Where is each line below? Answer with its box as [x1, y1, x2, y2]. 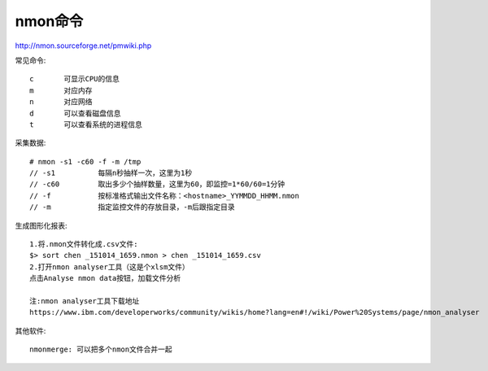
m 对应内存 [29, 85, 93, 95]
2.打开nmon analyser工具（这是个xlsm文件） [29, 262, 190, 272]
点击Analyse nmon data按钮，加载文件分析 [29, 273, 181, 283]
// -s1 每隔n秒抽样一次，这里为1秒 [29, 168, 193, 178]
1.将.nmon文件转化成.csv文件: [29, 240, 138, 249]
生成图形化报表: [15, 220, 68, 230]
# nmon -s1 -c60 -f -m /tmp [29, 157, 142, 166]
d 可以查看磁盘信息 [29, 108, 121, 118]
